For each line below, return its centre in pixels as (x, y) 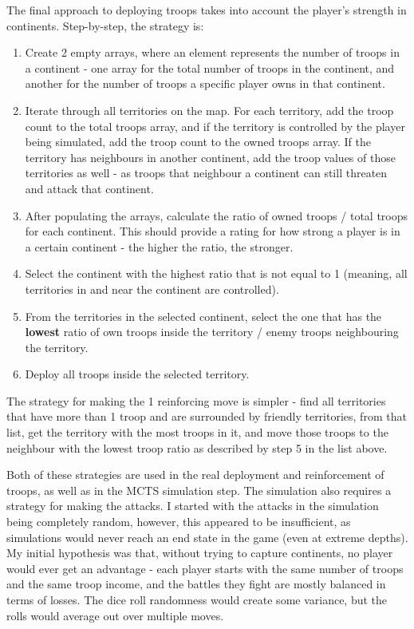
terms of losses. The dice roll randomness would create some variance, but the (197, 599)
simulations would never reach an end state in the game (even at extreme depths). (207, 537)
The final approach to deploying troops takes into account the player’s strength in (207, 10)
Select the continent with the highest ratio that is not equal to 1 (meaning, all (216, 273)
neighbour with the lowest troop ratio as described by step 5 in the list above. (197, 447)
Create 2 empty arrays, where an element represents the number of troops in (212, 52)
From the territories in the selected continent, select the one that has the (203, 316)
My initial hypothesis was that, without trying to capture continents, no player (200, 553)
